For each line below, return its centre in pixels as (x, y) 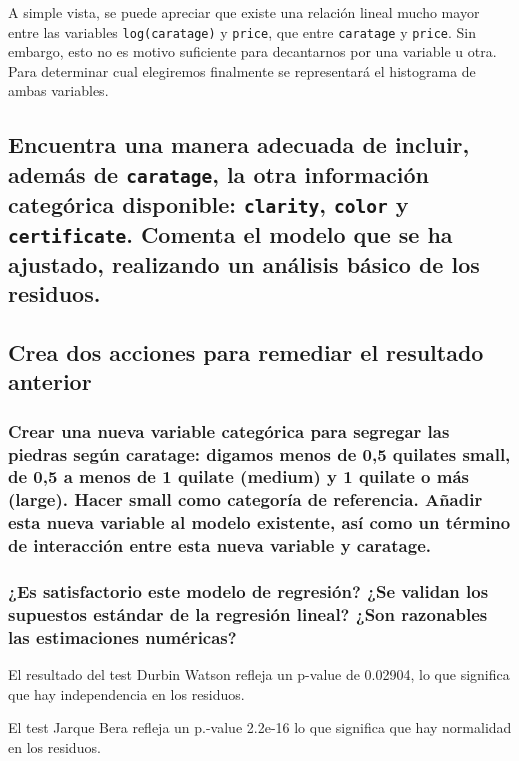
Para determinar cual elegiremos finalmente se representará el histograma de (242, 70)
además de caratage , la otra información (218, 173)
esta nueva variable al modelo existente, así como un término (259, 522)
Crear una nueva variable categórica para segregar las (229, 430)
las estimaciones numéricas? (122, 636)
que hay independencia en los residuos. (126, 693)
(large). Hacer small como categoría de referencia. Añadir (245, 499)
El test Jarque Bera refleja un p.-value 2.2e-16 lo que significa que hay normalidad (260, 727)
